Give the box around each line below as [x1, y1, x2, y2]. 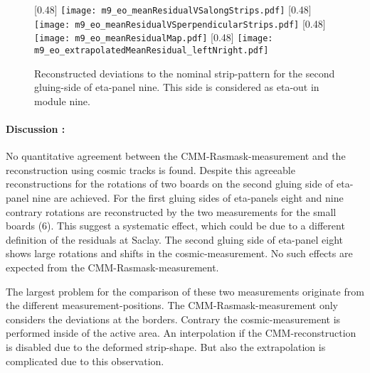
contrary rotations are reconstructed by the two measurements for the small [6, 204, 337, 219]
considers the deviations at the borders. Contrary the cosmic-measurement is [6, 311, 341, 326]
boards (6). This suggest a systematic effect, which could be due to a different [6, 218, 345, 233]
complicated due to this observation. [6, 353, 164, 368]
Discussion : [6, 121, 65, 136]
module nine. [34, 93, 90, 108]
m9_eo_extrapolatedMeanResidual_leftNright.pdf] [34, 45, 269, 55]
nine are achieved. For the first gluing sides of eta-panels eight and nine [32, 190, 344, 205]
